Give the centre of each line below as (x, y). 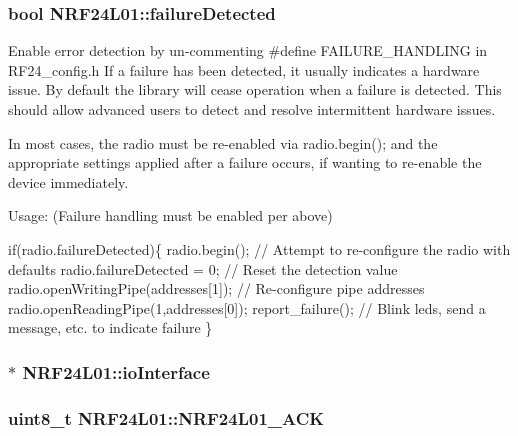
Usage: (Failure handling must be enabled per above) (170, 215)
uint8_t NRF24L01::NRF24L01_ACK (166, 417)
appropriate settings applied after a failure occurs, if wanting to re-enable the (245, 162)
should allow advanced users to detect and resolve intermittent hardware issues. (252, 109)
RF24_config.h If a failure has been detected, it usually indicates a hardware (244, 69)
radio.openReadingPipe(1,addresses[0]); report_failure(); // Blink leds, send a (247, 307)
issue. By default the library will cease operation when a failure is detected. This (255, 89)
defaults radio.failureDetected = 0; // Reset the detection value (203, 268)
